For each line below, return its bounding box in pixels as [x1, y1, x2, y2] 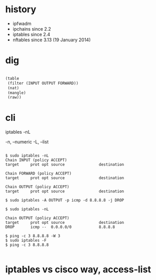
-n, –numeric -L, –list [5, 139, 49, 145]
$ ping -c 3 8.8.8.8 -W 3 [5, 234, 60, 239]
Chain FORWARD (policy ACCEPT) [5, 171, 72, 176]
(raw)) [7, 95, 22, 100]
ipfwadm [12, 20, 32, 27]
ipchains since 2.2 [12, 26, 51, 32]
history [5, 4, 37, 15]
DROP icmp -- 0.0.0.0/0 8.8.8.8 [5, 224, 115, 230]
